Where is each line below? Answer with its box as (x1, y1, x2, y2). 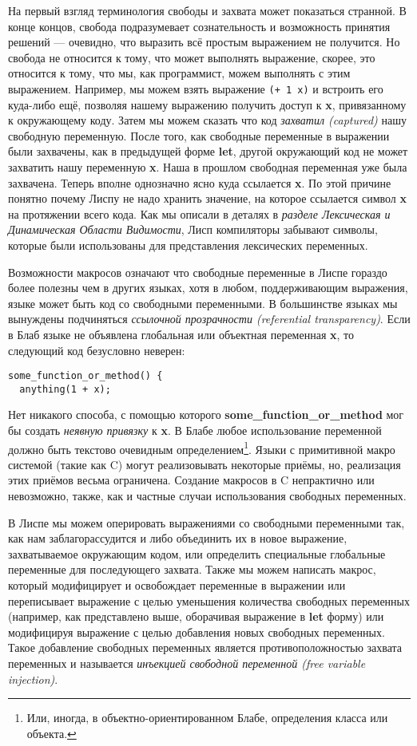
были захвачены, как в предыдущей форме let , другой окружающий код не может (8, 143, 408, 160)
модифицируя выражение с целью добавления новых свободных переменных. (8, 623, 385, 640)
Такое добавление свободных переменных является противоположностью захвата (8, 639, 403, 656)
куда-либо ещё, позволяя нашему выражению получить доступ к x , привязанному (8, 96, 407, 112)
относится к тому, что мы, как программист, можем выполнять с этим (8, 65, 351, 81)
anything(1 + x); (19, 383, 111, 395)
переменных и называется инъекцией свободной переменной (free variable (8, 655, 366, 671)
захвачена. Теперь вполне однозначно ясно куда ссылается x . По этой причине (8, 174, 391, 191)
